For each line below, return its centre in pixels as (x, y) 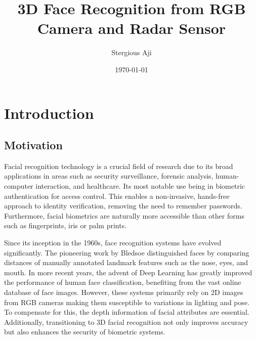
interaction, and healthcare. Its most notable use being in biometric (140, 186)
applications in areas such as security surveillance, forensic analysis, (109, 176)
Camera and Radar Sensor (132, 28)
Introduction (49, 113)
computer (19, 186)
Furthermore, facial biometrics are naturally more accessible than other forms (124, 215)
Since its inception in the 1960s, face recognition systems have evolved (113, 243)
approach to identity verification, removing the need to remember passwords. (123, 206)
